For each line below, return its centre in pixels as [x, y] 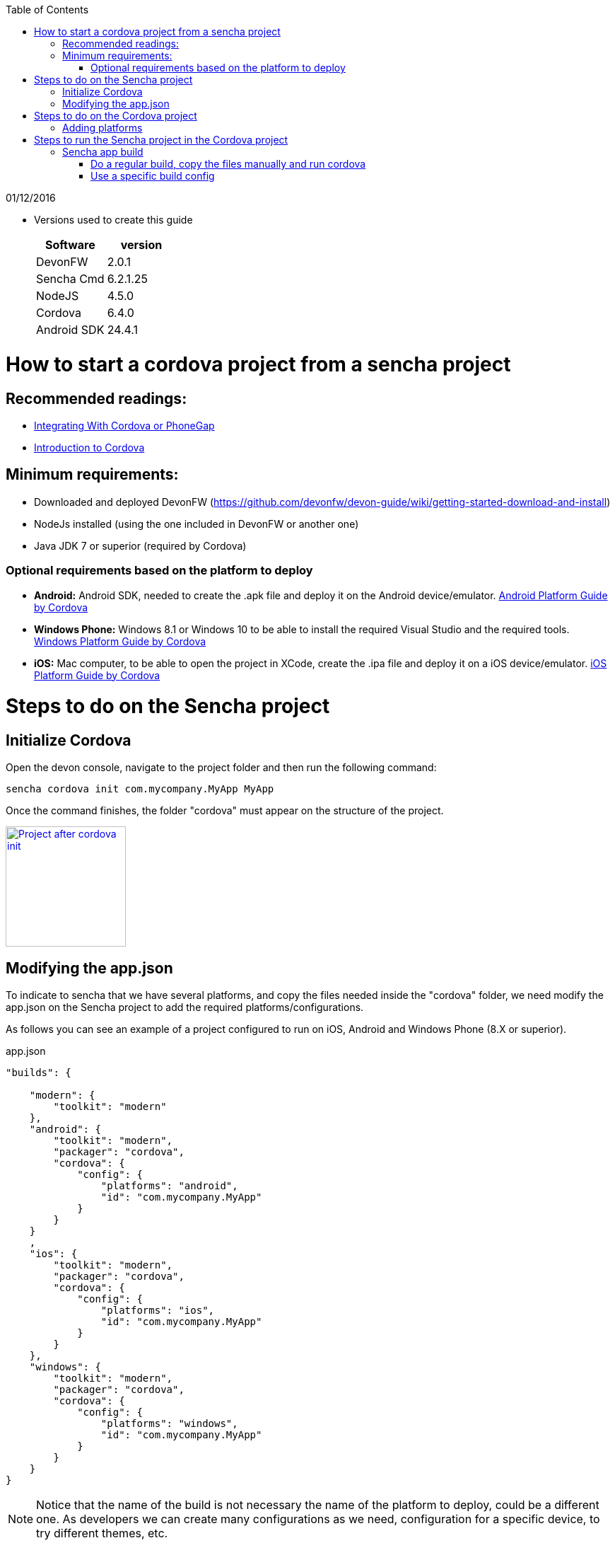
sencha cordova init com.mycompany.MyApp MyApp [140, 789]
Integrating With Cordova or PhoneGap [124, 425]
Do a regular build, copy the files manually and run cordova [228, 164]
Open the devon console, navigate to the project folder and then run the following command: [221, 768]
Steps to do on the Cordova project [116, 116]
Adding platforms [102, 128]
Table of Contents [47, 10]
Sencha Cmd [70, 279]
